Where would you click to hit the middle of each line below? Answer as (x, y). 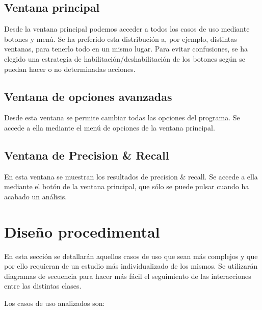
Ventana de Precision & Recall (87, 155)
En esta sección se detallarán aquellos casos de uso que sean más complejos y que (131, 256)
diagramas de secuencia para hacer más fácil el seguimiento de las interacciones (128, 276)
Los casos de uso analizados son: (55, 303)
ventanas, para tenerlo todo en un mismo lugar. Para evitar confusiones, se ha (126, 49)
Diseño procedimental (82, 231)
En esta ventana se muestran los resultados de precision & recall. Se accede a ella (131, 176)
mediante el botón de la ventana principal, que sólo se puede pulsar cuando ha (127, 186)
